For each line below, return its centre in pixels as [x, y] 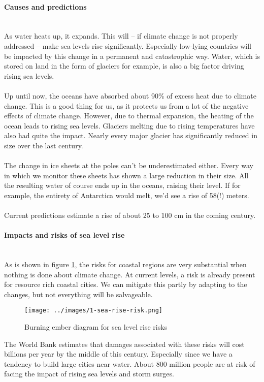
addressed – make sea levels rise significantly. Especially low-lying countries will [128, 45]
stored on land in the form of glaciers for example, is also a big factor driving [124, 66]
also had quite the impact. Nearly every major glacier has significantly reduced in [131, 135]
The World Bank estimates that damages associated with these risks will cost [124, 344]
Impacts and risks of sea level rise [64, 235]
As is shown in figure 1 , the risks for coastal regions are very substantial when [125, 264]
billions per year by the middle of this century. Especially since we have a [118, 354]
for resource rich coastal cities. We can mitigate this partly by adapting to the [126, 284]
